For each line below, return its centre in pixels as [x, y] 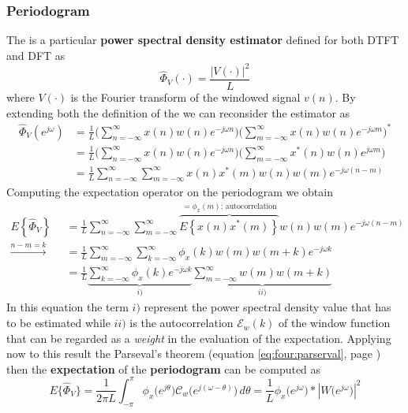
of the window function [335, 323]
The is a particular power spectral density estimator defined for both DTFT [203, 40]
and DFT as [36, 55]
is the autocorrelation [182, 323]
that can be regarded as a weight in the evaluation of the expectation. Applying [199, 338]
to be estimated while [58, 323]
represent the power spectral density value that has [268, 307]
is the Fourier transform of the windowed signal [185, 97]
